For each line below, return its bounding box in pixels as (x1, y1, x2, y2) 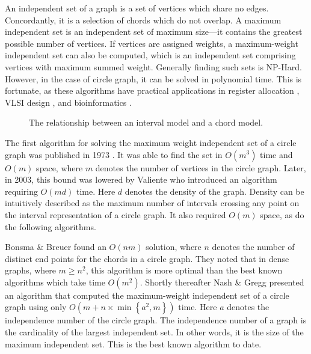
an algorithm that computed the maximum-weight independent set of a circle (5, 288, 289, 301)
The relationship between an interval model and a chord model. (29, 116, 263, 129)
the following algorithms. (5, 220, 96, 233)
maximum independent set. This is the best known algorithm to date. (5, 337, 262, 350)
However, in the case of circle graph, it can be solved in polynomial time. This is (5, 72, 302, 85)
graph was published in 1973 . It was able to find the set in (5, 148, 223, 160)
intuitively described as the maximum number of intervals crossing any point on (5, 197, 300, 209)
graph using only (5, 301, 67, 313)
